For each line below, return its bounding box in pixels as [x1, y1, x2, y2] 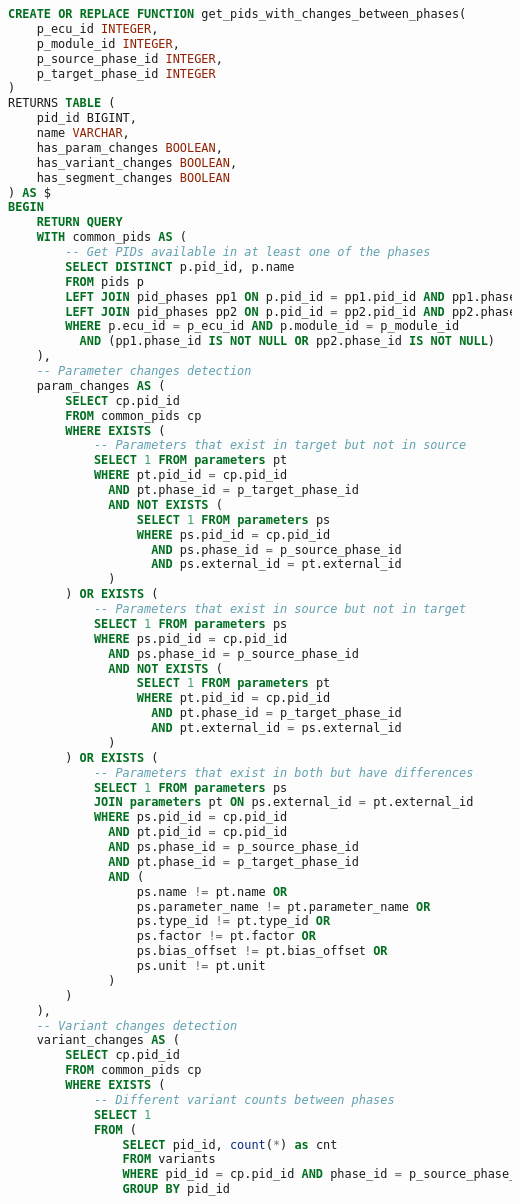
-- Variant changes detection [36, 1018, 238, 1033]
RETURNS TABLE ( [8, 96, 116, 111]
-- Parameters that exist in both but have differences [93, 765, 474, 780]
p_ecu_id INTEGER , [36, 21, 159, 36]
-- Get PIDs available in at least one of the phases [65, 245, 431, 259]
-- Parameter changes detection [36, 364, 252, 378]
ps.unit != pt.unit [136, 959, 266, 973]
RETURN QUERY [36, 215, 123, 230]
